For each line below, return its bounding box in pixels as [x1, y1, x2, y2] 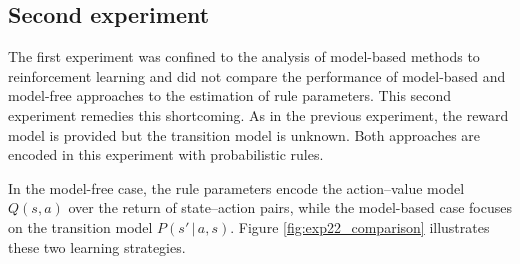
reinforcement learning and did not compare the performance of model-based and [8, 65, 506, 86]
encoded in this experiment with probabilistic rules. [8, 144, 324, 165]
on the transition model [8, 216, 153, 237]
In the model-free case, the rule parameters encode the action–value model [8, 177, 465, 198]
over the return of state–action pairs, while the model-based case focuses [68, 197, 512, 218]
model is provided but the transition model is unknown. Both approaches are [8, 124, 481, 145]
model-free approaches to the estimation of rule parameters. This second [8, 85, 452, 106]
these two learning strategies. [8, 236, 186, 257]
